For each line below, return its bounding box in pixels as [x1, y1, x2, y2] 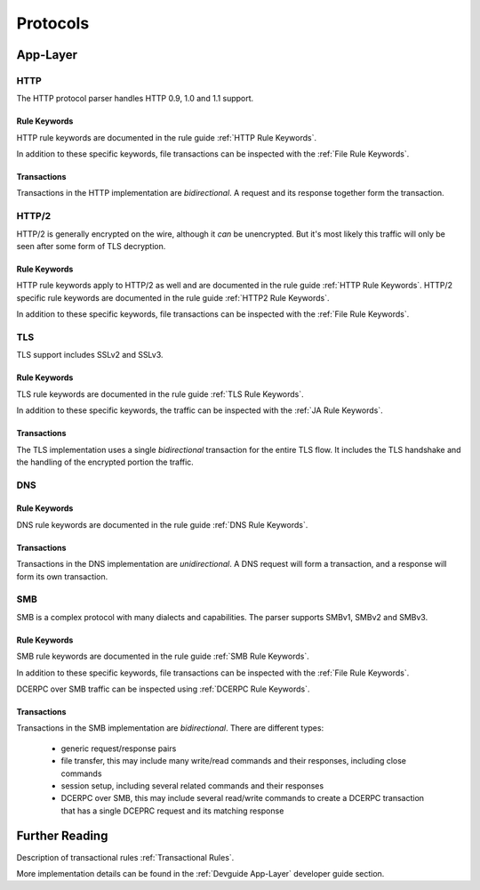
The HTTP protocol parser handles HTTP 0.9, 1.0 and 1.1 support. [16, 93, 254, 104]
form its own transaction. [16, 570, 108, 582]
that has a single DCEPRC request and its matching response [60, 805, 284, 816]
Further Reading [16, 829, 108, 844]
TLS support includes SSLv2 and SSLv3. [16, 350, 164, 360]
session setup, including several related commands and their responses [60, 780, 324, 791]
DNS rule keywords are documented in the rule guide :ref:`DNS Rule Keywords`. [16, 519, 308, 530]
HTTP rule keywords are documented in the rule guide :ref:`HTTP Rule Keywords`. [16, 132, 317, 142]
